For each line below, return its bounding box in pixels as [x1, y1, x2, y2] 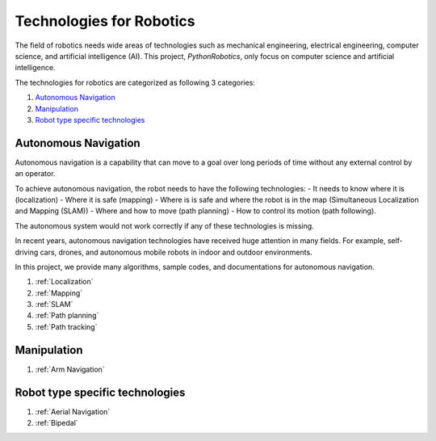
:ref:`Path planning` [35, 311, 99, 321]
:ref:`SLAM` [35, 300, 73, 309]
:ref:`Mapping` [35, 288, 83, 298]
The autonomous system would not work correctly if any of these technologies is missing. [15, 220, 314, 230]
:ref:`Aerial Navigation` [35, 406, 111, 416]
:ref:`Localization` [35, 277, 94, 287]
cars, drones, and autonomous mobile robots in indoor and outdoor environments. [40, 247, 312, 257]
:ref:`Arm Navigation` [35, 364, 105, 374]
